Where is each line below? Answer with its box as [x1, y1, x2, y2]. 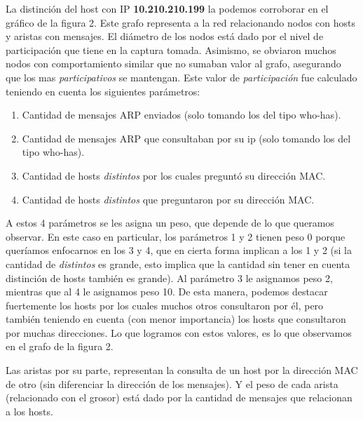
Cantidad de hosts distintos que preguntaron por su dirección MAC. [22, 192, 315, 206]
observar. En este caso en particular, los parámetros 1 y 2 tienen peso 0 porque [6, 229, 345, 243]
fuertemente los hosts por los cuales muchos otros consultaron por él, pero [6, 298, 324, 312]
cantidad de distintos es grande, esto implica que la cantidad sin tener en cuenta [6, 256, 350, 271]
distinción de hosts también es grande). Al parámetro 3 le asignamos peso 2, [6, 270, 333, 285]
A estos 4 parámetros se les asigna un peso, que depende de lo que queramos [6, 215, 334, 230]
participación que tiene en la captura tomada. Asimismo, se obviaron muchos [6, 42, 336, 57]
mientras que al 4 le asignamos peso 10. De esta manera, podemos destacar [6, 284, 328, 299]
